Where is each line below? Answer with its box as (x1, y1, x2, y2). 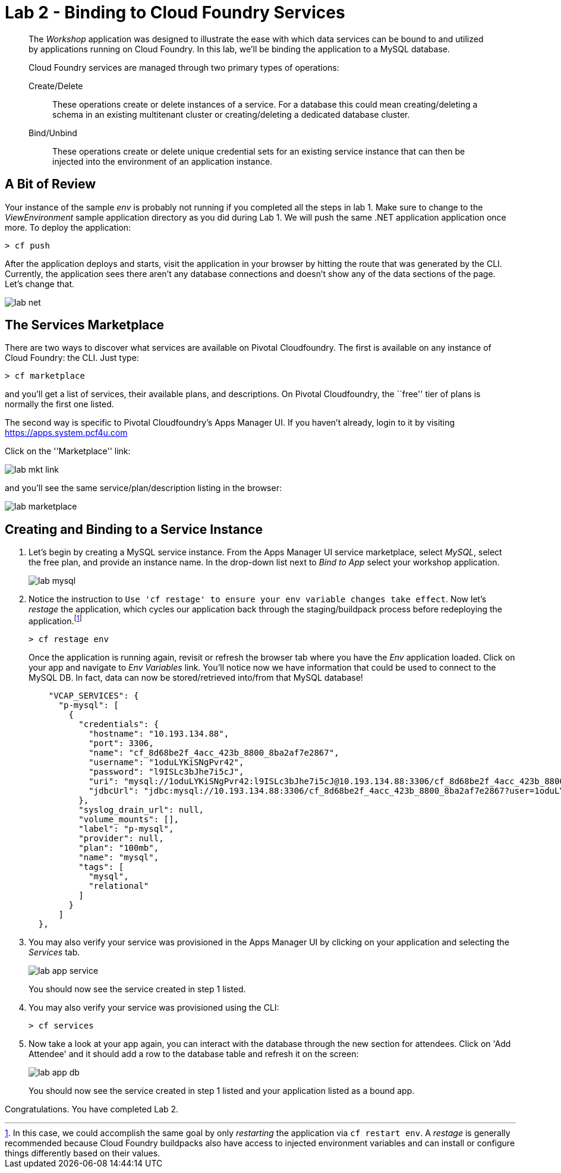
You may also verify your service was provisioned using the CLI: (29, 1002, 279, 1012)
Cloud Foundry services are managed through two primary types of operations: (29, 62, 339, 73)
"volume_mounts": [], (78, 814, 179, 824)
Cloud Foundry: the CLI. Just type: (5, 353, 139, 363)
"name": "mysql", (78, 852, 159, 862)
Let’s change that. (5, 278, 74, 289)
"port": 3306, (89, 738, 154, 748)
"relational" (89, 880, 149, 891)
